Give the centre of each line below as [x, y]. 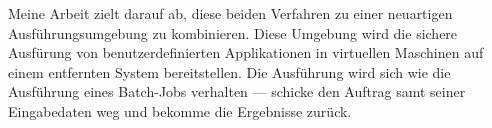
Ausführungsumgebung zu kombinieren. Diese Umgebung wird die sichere [233, 32]
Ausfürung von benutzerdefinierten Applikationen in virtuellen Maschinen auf [246, 52]
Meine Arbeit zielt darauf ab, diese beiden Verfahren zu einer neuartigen [230, 13]
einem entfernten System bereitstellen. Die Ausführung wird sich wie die [229, 71]
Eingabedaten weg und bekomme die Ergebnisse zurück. [180, 110]
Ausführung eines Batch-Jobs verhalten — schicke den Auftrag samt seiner [237, 91]
